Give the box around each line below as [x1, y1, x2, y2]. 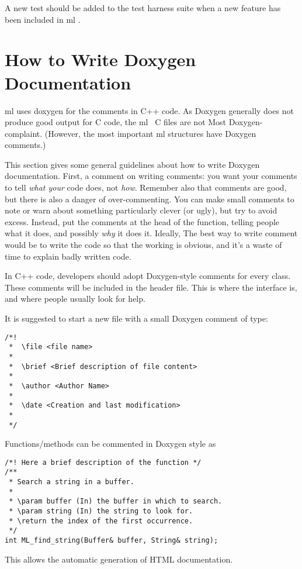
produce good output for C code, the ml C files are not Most [5, 116, 227, 128]
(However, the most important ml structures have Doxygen [44, 127, 256, 139]
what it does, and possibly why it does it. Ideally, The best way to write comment [5, 227, 298, 239]
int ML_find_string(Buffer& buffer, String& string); [5, 536, 218, 544]
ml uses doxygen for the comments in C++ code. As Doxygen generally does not [5, 104, 294, 116]
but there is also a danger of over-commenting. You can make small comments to [5, 192, 294, 205]
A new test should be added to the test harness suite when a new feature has [5, 2, 281, 13]
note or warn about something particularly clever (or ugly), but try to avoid [5, 204, 277, 216]
